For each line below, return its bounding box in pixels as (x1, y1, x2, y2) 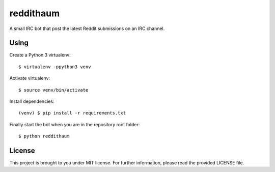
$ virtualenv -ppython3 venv (18, 64, 91, 70)
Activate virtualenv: (9, 75, 50, 81)
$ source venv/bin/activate (18, 87, 89, 93)
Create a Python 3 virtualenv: (9, 52, 71, 58)
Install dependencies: (9, 98, 54, 104)
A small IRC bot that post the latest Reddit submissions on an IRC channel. (9, 25, 165, 32)
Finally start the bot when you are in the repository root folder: (9, 121, 140, 127)
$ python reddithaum (18, 133, 70, 139)
